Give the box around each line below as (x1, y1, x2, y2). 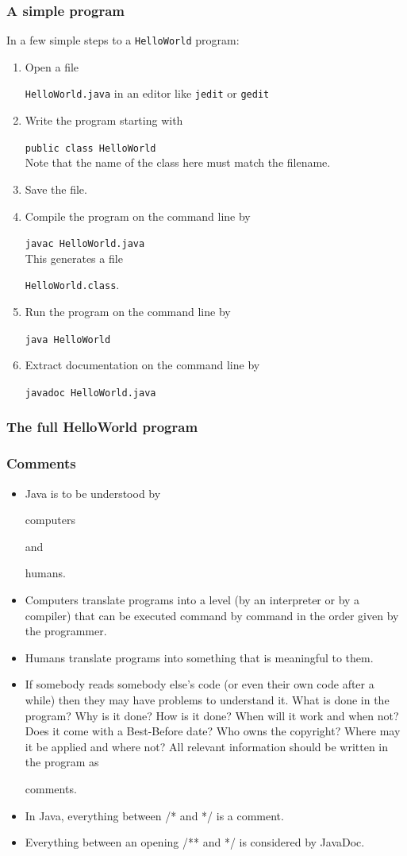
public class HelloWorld (25, 142, 156, 154)
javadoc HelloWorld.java (25, 387, 156, 399)
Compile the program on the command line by (25, 207, 251, 224)
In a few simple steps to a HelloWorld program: (6, 32, 240, 48)
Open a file (25, 58, 79, 75)
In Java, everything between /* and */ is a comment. (25, 807, 284, 823)
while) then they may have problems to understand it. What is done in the (25, 691, 390, 708)
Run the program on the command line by (25, 303, 231, 320)
